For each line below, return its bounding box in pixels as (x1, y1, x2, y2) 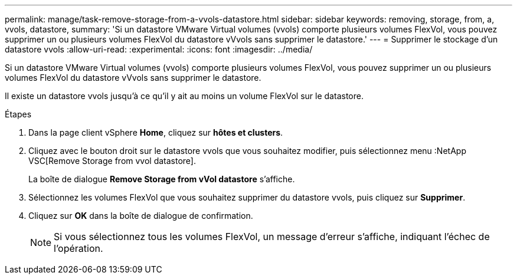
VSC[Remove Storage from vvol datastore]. (28, 156, 197, 166)
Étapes (5, 109, 32, 119)
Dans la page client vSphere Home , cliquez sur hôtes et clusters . (28, 127, 283, 137)
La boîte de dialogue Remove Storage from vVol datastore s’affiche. (28, 174, 295, 184)
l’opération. (54, 242, 103, 254)
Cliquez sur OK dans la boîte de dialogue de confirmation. (28, 211, 253, 221)
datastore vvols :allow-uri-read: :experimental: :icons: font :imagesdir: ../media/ (5, 44, 313, 54)
